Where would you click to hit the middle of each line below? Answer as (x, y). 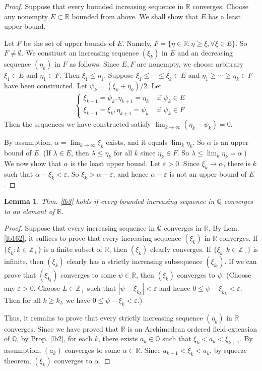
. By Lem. (224, 228)
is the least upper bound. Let (115, 163)
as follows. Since (94, 64)
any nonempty (26, 16)
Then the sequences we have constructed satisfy (78, 124)
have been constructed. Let (46, 86)
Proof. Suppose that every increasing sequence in (79, 228)
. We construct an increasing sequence (80, 53)
